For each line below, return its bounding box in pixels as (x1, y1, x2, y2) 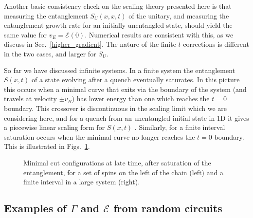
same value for (4, 29, 47, 39)
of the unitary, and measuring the (128, 10, 229, 20)
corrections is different (183, 39, 249, 49)
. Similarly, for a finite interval (134, 122, 225, 132)
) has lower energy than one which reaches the (72, 93, 210, 104)
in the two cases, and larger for (4, 48, 96, 58)
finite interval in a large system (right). (23, 177, 140, 187)
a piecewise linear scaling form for (4, 122, 105, 132)
